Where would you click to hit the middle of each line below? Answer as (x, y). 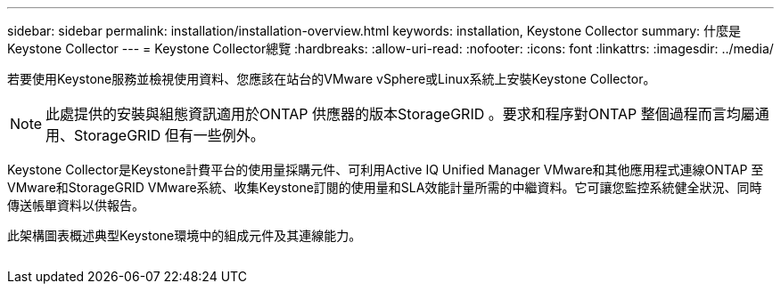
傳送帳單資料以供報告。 (76, 205)
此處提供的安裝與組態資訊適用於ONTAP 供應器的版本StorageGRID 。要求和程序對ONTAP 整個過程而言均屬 (400, 114)
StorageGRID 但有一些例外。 (169, 135)
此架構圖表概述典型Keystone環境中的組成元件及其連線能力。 (185, 235)
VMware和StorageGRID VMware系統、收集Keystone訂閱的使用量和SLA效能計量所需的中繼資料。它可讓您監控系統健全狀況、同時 (385, 187)
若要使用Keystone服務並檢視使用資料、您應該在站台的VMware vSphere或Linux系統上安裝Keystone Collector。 (332, 79)
